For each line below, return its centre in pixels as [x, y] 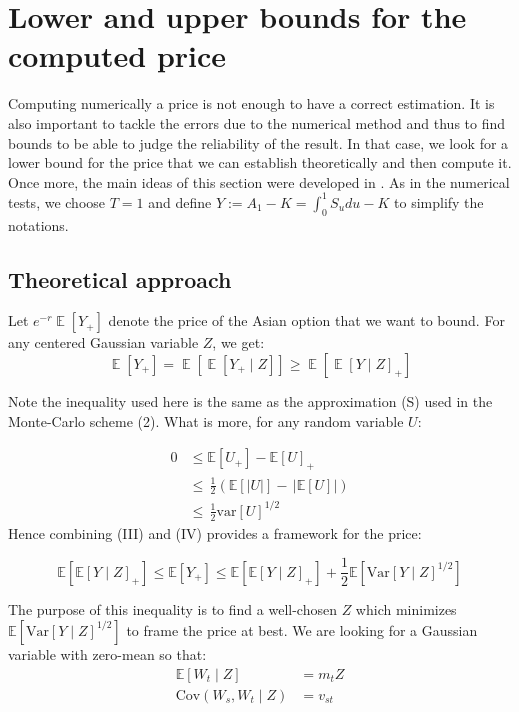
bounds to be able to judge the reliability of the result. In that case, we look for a [258, 142]
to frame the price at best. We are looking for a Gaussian [302, 629]
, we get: [238, 342]
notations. [38, 224]
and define [180, 201]
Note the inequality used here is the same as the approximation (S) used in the [250, 400]
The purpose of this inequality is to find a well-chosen [172, 609]
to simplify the [439, 201]
